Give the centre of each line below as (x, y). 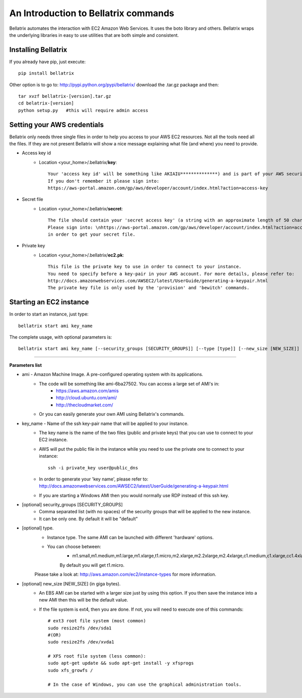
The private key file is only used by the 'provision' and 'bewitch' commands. (149, 288)
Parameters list (26, 365)
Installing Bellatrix (38, 50)
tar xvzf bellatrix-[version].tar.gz (65, 96)
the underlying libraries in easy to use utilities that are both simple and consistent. (94, 35)
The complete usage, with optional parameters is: (61, 337)
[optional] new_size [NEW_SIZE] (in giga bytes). (71, 583)
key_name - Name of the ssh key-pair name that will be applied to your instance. (105, 423)
